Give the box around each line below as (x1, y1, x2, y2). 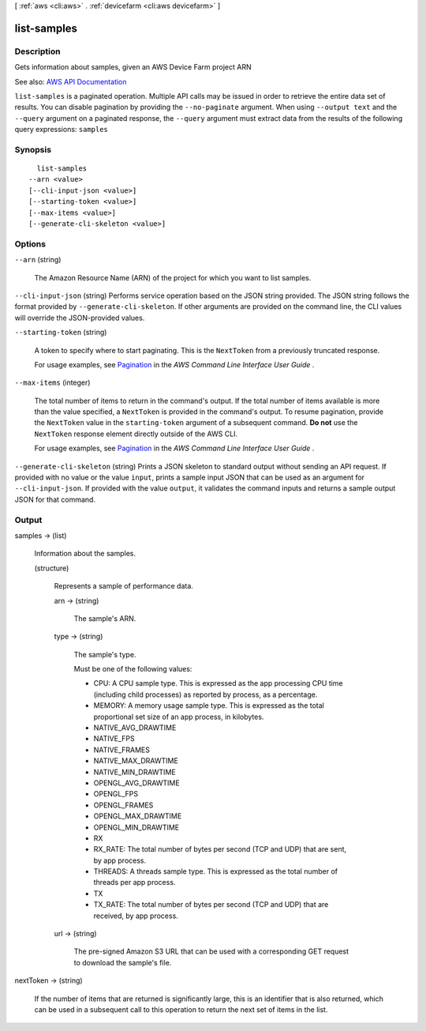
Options (14, 238, 47, 249)
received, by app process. (93, 911, 179, 920)
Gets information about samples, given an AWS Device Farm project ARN (14, 62, 252, 72)
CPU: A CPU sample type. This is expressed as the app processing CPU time (93, 679, 343, 688)
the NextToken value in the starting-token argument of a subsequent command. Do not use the (34, 418, 358, 427)
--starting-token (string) (14, 328, 107, 337)
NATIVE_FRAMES (93, 745, 150, 754)
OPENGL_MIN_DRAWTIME (93, 822, 180, 832)
